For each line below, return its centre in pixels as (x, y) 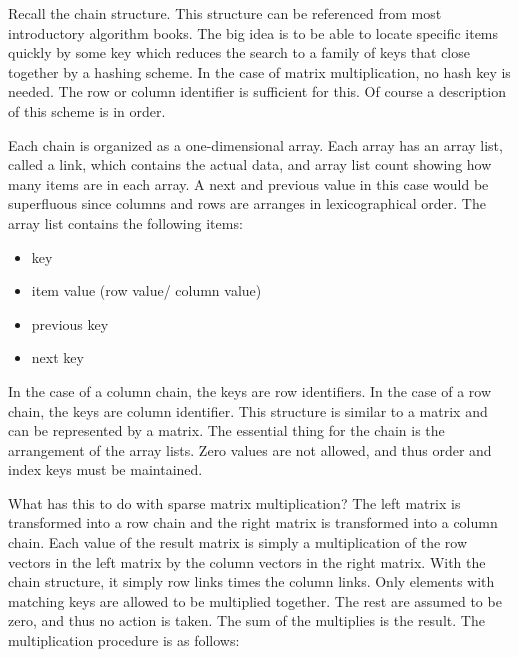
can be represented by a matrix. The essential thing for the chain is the (226, 430)
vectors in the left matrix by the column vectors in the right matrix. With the (247, 561)
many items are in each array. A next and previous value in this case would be (248, 183)
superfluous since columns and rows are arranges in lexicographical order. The (247, 203)
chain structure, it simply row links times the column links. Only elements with (251, 581)
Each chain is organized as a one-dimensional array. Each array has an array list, (255, 144)
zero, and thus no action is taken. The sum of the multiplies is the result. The (246, 620)
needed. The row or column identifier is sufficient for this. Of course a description (257, 91)
